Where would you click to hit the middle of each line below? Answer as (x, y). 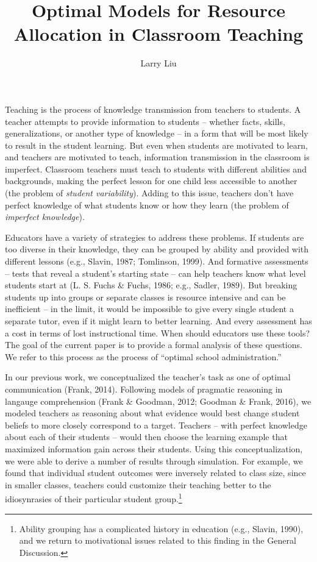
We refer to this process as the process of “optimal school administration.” (143, 356)
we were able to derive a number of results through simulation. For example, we (154, 461)
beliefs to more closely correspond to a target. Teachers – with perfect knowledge (156, 425)
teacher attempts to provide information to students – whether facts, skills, (145, 121)
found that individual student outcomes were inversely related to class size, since (155, 473)
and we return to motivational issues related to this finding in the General (158, 540)
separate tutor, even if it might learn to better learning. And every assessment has (158, 321)
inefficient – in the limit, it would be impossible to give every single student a (149, 309)
